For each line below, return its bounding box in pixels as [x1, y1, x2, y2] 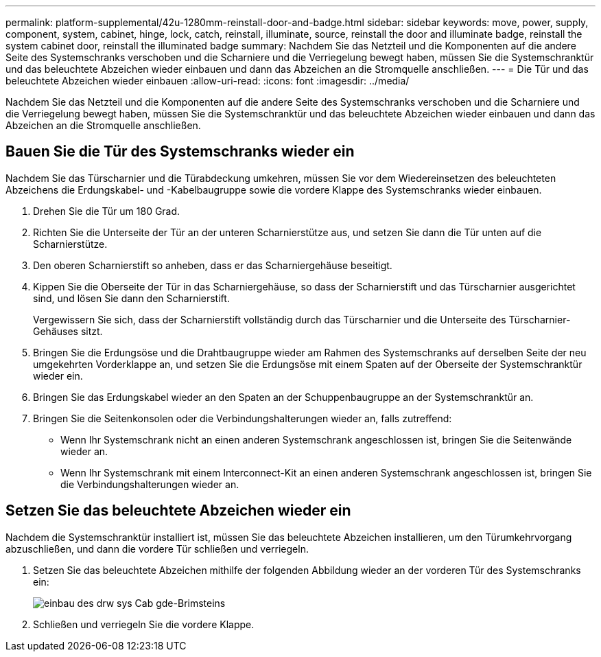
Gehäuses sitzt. [33, 325, 103, 337]
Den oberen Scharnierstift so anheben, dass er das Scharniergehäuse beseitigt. [33, 259, 392, 271]
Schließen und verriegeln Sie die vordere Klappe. [33, 618, 255, 630]
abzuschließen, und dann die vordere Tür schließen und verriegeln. [5, 542, 309, 555]
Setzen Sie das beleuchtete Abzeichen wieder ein [5, 502, 351, 520]
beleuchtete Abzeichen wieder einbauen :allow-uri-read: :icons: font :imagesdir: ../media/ [5, 75, 410, 87]
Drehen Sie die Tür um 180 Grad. [33, 205, 180, 217]
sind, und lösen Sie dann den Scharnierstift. [33, 292, 230, 304]
